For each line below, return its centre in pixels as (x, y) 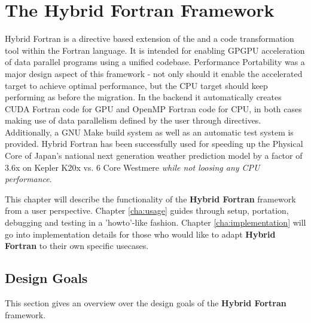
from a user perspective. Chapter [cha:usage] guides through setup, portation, (147, 210)
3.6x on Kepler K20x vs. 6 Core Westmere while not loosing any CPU (132, 167)
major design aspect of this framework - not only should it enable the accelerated (154, 73)
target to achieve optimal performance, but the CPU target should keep (136, 85)
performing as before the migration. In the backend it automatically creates (143, 97)
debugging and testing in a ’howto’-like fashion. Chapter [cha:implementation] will (155, 222)
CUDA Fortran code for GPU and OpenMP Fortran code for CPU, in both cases (153, 108)
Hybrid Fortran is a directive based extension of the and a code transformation (150, 39)
